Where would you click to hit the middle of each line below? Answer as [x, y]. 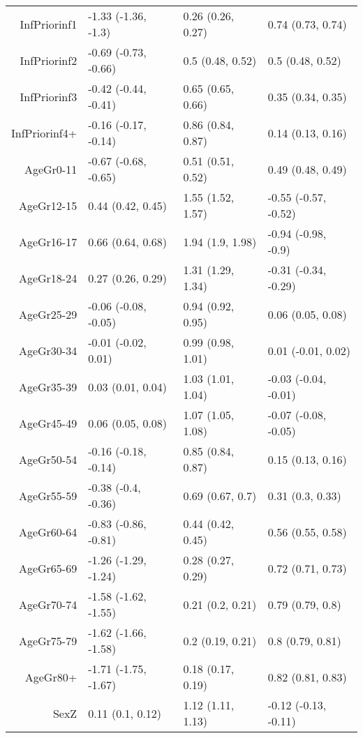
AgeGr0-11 [51, 169]
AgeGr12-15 [48, 205]
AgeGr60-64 [48, 532]
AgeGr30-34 [48, 350]
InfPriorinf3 [49, 96]
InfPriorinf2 [49, 60]
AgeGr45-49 [48, 423]
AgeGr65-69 [48, 568]
